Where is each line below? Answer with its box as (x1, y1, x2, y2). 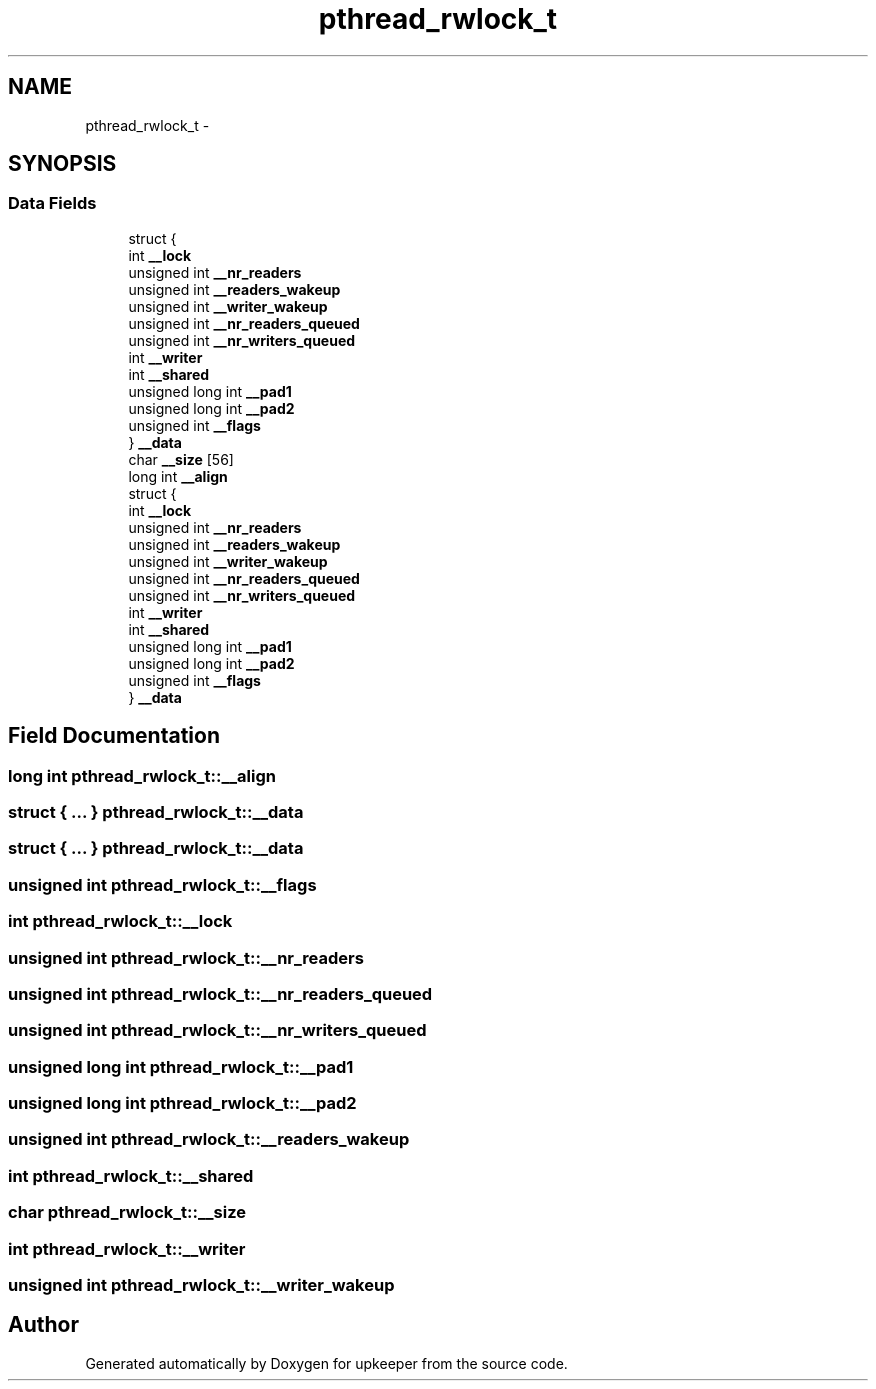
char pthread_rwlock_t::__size (8, 1202, 246, 1223)
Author (8, 1312, 79, 1338)
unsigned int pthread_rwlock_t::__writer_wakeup (8, 1274, 395, 1295)
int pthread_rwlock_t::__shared (8, 1165, 254, 1186)
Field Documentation (8, 723, 220, 749)
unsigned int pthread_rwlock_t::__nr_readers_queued (8, 983, 433, 1004)
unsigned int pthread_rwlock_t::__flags (8, 874, 317, 895)
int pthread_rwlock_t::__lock (8, 911, 233, 932)
